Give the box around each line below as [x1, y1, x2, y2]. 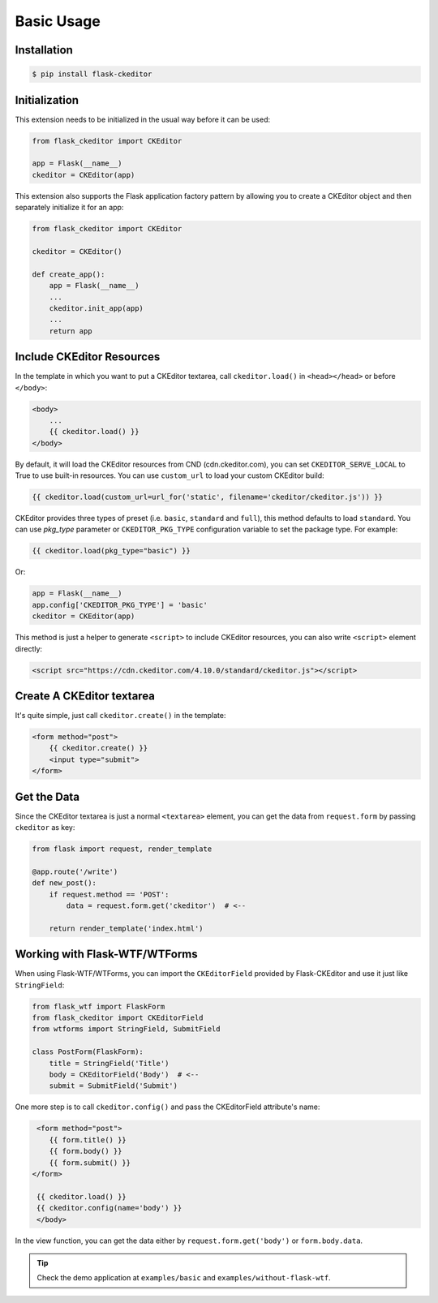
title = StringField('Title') [49, 1059, 170, 1068]
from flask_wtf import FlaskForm [32, 1002, 165, 1011]
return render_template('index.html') [49, 923, 204, 933]
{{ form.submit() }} [49, 1158, 131, 1168]
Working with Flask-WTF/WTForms [15, 948, 198, 961]
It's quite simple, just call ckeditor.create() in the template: [15, 711, 226, 720]
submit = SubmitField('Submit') [49, 1082, 178, 1090]
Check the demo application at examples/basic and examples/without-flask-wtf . [36, 1273, 332, 1283]
